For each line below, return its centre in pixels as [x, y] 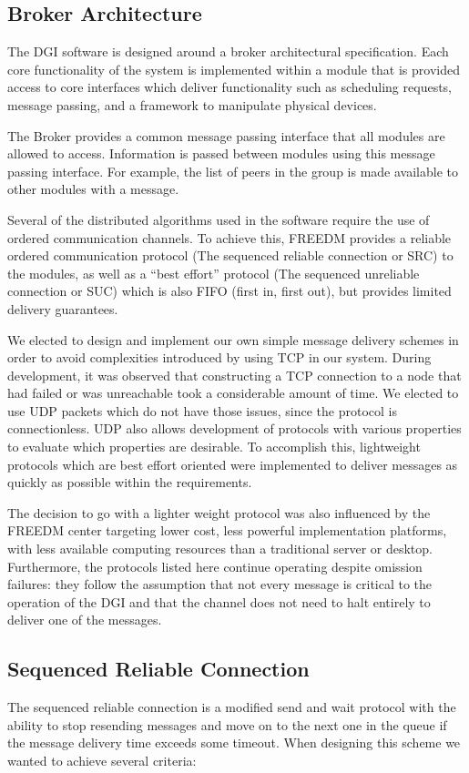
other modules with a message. [93, 189]
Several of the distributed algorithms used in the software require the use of [219, 219]
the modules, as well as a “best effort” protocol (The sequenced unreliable [214, 273]
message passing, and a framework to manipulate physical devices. [192, 104]
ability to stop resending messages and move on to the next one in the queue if [227, 724]
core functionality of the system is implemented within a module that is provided [234, 69]
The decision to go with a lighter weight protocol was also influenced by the [219, 512]
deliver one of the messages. [85, 620]
